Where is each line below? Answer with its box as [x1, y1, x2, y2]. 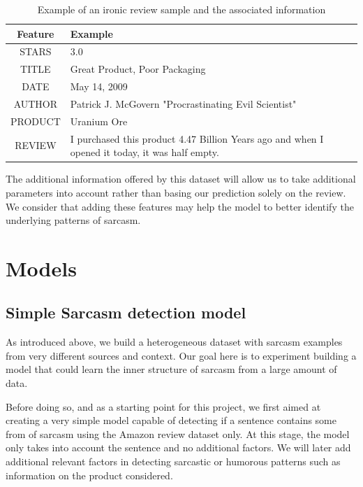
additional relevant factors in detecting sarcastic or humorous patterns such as [6, 454, 341, 469]
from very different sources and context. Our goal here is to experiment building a [6, 348, 357, 362]
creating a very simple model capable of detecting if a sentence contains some [6, 413, 336, 428]
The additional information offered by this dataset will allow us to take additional [6, 171, 356, 186]
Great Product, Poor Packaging [70, 62, 206, 76]
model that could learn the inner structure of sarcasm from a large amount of [6, 362, 337, 376]
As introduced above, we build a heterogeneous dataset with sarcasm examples [6, 334, 343, 349]
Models [6, 253, 77, 282]
